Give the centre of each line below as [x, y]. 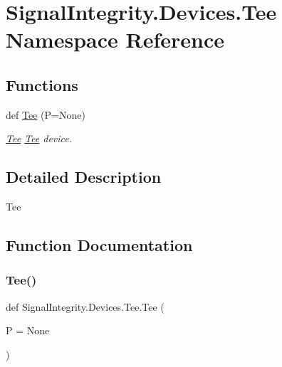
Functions [42, 84]
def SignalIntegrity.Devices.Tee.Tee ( [85, 306]
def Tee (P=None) [46, 114]
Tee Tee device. [39, 138]
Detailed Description [84, 177]
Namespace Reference [115, 39]
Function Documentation [99, 245]
